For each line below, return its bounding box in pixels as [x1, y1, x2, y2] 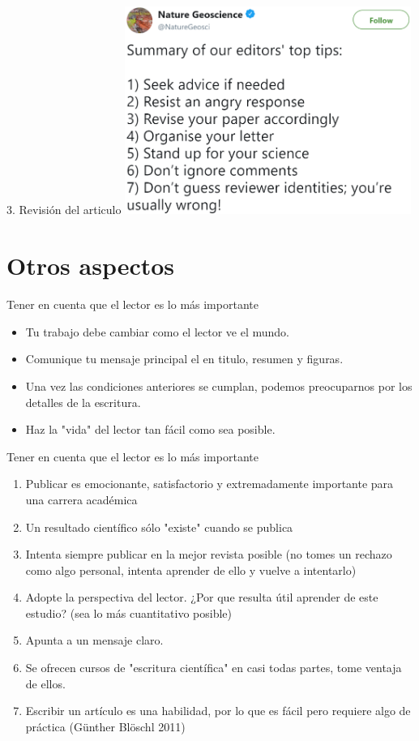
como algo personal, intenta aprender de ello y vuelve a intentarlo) [25, 561, 357, 578]
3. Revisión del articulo [6, 201, 122, 218]
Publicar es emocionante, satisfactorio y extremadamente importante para [25, 475, 394, 492]
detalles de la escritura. [25, 393, 141, 410]
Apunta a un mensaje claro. [25, 632, 164, 649]
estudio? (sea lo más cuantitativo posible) [25, 604, 233, 621]
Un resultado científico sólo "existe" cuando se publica [25, 518, 293, 535]
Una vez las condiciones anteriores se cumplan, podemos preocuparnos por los [25, 377, 413, 394]
